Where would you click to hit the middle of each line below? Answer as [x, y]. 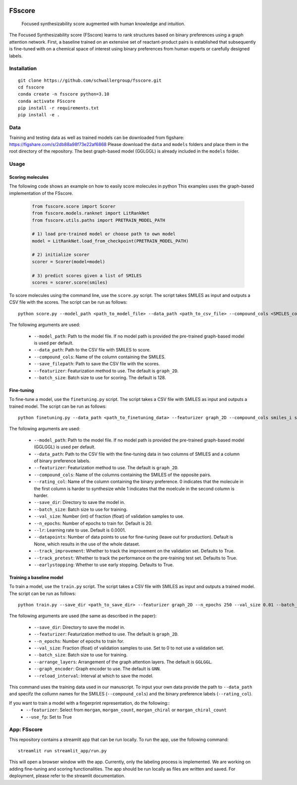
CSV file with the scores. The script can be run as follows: [68, 302]
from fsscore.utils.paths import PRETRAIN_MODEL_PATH [99, 220]
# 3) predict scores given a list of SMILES [87, 275]
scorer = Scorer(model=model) [69, 262]
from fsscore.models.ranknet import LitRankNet [91, 213]
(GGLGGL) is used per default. [65, 447]
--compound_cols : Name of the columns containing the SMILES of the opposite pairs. [123, 475]
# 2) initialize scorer [61, 255]
